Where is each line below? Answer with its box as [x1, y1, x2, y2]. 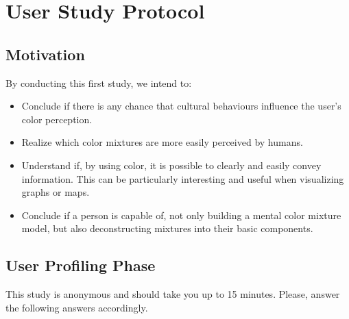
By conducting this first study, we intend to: [5, 75, 192, 90]
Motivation [5, 43, 85, 64]
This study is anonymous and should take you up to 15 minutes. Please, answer [5, 287, 340, 301]
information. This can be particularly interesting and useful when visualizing [21, 171, 344, 186]
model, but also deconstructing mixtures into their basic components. [21, 221, 313, 235]
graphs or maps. [21, 185, 90, 199]
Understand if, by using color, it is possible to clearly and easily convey [21, 157, 322, 172]
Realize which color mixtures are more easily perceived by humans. [21, 135, 303, 149]
